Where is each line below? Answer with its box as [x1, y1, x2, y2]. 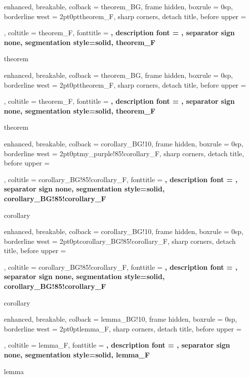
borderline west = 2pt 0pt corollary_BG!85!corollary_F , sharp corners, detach [4, 236, 236, 246]
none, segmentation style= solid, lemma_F [4, 350, 150, 360]
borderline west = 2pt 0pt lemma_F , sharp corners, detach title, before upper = [4, 323, 242, 333]
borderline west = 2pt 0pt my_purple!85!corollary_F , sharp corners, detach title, [4, 148, 244, 158]
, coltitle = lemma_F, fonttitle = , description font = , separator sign [4, 340, 230, 350]
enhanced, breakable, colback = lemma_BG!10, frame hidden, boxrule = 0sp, [4, 314, 237, 324]
